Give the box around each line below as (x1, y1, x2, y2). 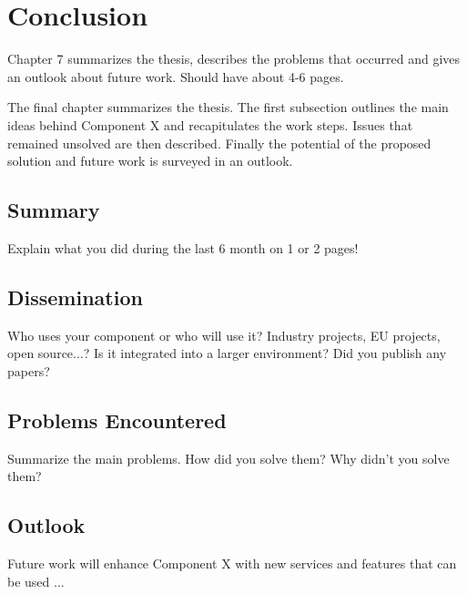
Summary (7, 196, 100, 224)
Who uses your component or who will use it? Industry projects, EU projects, (7, 325, 441, 344)
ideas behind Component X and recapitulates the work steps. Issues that (7, 115, 413, 134)
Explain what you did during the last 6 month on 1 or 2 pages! (7, 238, 359, 257)
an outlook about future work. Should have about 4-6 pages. (7, 67, 344, 86)
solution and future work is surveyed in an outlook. (7, 151, 293, 170)
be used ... (7, 571, 65, 590)
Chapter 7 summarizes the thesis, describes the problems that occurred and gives (7, 49, 461, 68)
